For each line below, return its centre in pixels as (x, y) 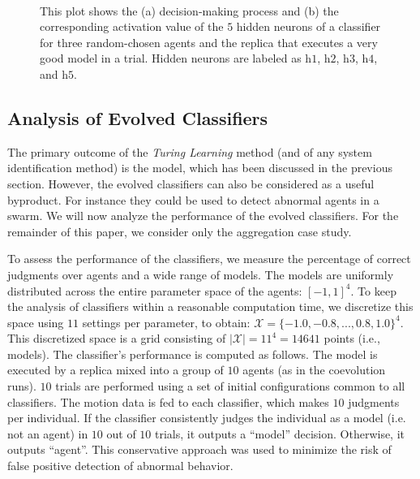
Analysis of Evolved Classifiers (138, 117)
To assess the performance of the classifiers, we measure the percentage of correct (209, 259)
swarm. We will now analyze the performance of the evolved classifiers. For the (203, 216)
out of (121, 433)
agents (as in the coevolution (314, 370)
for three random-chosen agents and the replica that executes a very (209, 42)
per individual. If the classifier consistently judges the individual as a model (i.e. (207, 418)
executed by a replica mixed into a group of (116, 370)
